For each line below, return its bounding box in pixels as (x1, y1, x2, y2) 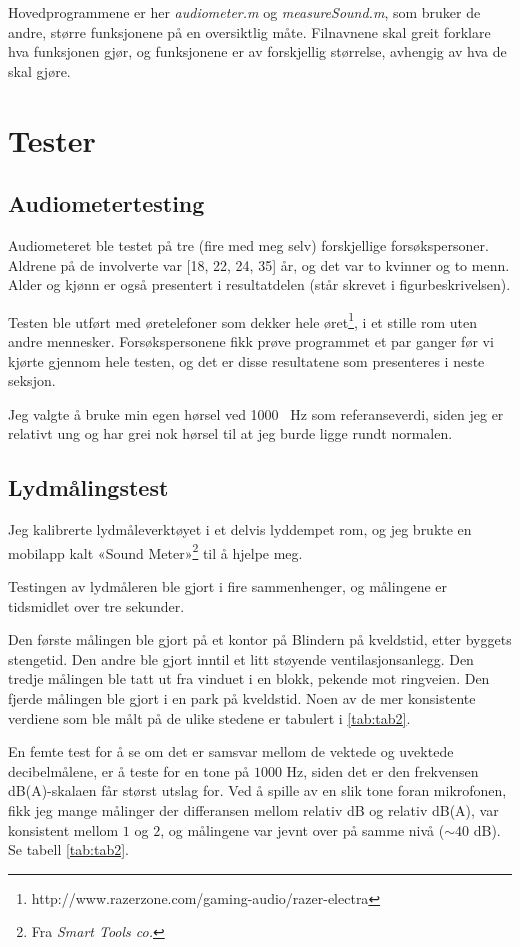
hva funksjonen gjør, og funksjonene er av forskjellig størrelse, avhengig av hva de (8, 41, 507, 62)
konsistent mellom (8, 819, 119, 840)
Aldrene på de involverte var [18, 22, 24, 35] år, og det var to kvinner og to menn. (8, 254, 510, 275)
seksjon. (8, 370, 56, 391)
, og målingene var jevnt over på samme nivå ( (160, 819, 445, 840)
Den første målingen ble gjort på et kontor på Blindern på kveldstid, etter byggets (8, 629, 512, 650)
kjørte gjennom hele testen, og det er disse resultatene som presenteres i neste (8, 350, 485, 371)
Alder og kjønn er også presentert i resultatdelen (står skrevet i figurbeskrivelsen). (8, 274, 511, 295)
